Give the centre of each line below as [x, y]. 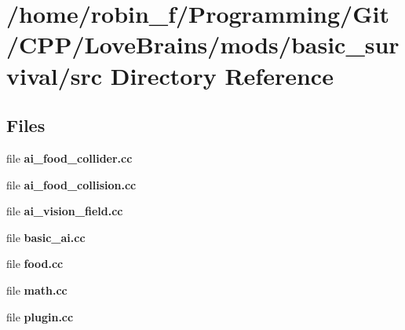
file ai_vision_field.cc [65, 211]
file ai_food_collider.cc [69, 158]
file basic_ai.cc [46, 237]
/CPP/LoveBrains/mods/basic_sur [203, 44]
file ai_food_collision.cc [71, 184]
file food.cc [35, 264]
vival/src [55, 75]
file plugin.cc [40, 316]
